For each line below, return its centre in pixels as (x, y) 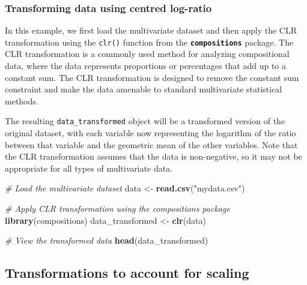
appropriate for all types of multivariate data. (89, 168)
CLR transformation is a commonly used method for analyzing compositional (147, 54)
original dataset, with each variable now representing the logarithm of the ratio (150, 133)
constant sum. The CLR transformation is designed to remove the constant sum (152, 77)
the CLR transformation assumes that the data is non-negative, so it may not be (153, 156)
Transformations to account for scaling (127, 273)
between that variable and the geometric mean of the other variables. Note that (151, 144)
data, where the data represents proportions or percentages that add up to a (146, 66)
